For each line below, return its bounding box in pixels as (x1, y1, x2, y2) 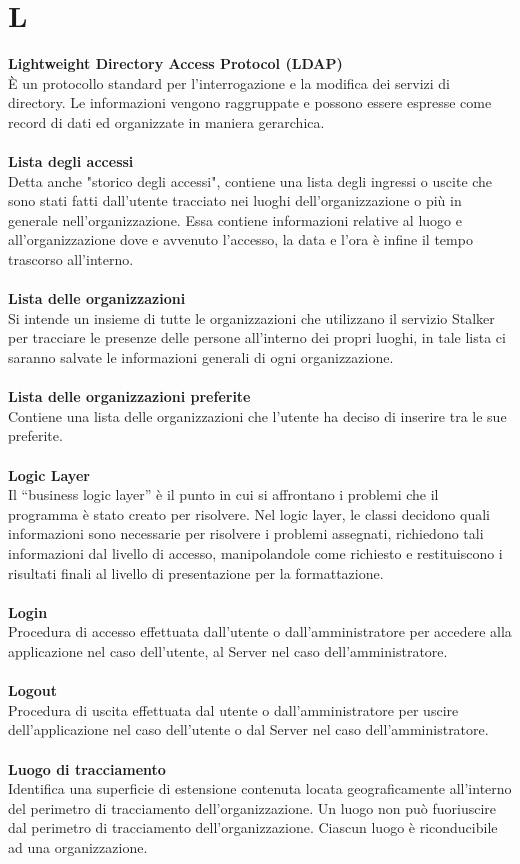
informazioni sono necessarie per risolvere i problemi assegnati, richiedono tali (8, 523, 484, 544)
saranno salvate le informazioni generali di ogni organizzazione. (8, 347, 394, 368)
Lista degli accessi (8, 151, 134, 172)
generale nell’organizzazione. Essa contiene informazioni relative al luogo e (8, 209, 462, 230)
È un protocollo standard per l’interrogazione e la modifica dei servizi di (8, 72, 451, 93)
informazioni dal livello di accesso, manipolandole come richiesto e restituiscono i (8, 542, 503, 563)
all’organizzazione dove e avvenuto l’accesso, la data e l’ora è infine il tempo (8, 229, 473, 250)
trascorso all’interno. (8, 249, 134, 270)
